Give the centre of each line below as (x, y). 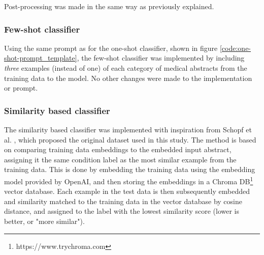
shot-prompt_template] (41, 58)
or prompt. (21, 88)
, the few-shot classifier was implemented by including (161, 58)
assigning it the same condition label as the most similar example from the (120, 159)
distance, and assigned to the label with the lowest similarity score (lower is (122, 211)
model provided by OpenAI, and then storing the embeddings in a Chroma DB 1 (129, 180)
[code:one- (235, 48)
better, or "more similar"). (44, 221)
